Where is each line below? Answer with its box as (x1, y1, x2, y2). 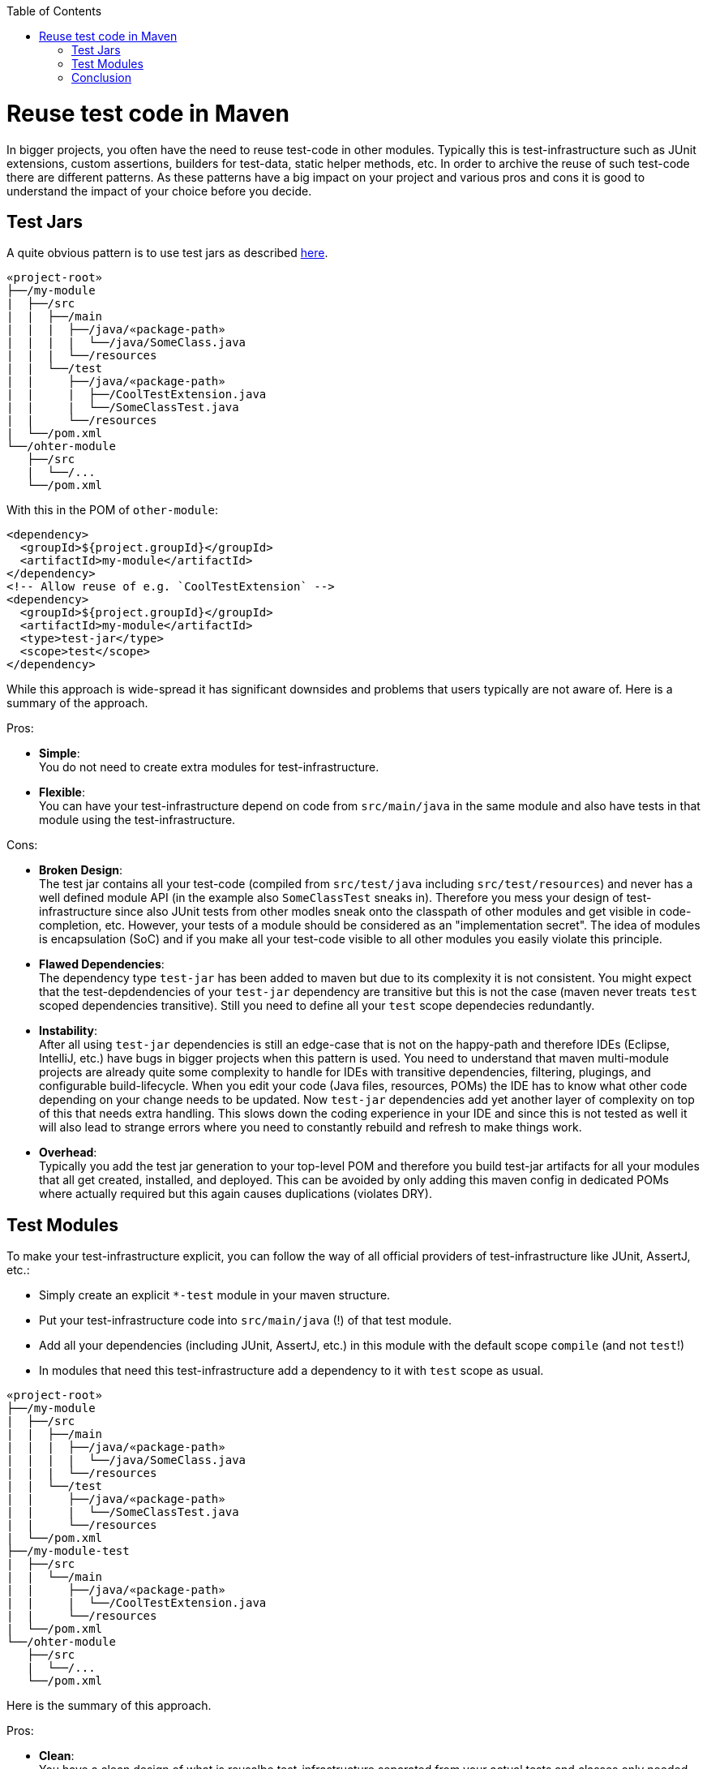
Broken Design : (39, 863, 123, 878)
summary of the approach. (6, 696, 148, 711)
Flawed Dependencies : (39, 957, 165, 972)
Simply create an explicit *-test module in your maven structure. (39, 1288, 391, 1303)
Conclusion (71, 71, 132, 84)
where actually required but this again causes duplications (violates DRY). (39, 1187, 432, 1201)
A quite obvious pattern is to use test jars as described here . (6, 246, 328, 260)
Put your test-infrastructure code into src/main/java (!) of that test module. (39, 1313, 452, 1328)
